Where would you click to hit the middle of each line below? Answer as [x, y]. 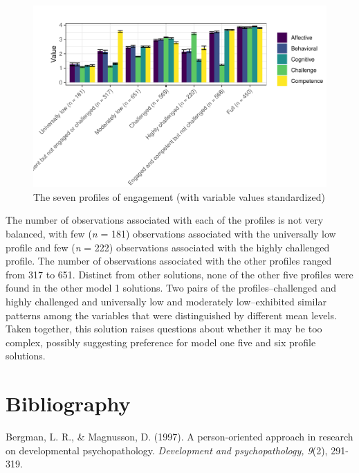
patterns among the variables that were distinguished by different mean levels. [171, 315]
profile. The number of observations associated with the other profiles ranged [169, 261]
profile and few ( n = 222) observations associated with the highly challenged [168, 247]
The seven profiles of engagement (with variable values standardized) [179, 196]
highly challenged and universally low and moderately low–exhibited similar [166, 301]
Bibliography [68, 403]
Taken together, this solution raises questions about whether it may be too [164, 329]
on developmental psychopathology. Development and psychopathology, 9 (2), [167, 450]
